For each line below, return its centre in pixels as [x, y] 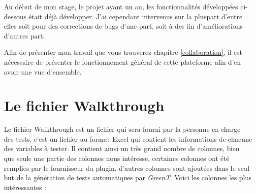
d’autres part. [25, 35]
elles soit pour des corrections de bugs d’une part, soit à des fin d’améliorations [123, 26]
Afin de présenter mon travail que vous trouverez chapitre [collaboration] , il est [123, 52]
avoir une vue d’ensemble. [43, 71]
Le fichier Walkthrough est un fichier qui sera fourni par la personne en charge [122, 129]
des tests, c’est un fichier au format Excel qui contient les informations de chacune [128, 138]
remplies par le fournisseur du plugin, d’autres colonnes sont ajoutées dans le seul [127, 168]
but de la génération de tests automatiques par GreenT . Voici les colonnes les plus [128, 177]
